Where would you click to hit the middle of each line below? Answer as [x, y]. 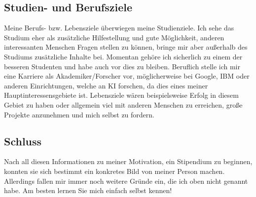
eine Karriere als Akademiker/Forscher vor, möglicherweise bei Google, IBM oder [127, 76]
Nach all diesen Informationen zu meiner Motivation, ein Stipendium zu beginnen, [128, 161]
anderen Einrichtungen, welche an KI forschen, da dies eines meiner [106, 85]
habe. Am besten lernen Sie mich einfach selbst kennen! [88, 190]
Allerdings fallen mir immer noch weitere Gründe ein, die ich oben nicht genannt [126, 181]
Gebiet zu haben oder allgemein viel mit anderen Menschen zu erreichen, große [123, 104]
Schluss [23, 141]
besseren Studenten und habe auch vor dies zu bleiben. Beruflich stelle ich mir [122, 66]
